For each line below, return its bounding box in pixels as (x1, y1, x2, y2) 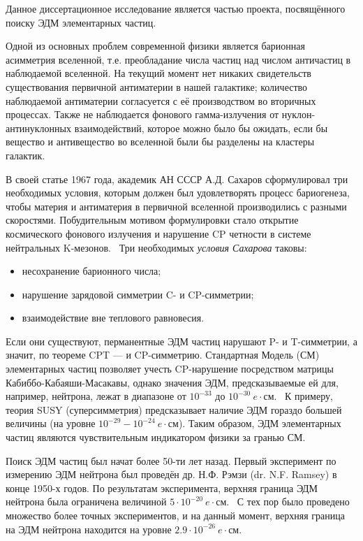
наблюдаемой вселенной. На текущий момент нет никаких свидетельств (6, 66, 311, 80)
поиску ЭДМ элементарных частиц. (6, 15, 156, 29)
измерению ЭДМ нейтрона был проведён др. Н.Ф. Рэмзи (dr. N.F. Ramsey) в (6, 467, 337, 482)
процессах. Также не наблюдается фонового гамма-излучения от (6, 107, 279, 122)
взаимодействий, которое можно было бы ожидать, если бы (74, 120, 328, 135)
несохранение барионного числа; (22, 264, 161, 278)
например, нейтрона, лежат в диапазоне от (6, 389, 186, 403)
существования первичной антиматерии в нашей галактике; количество (6, 79, 308, 94)
